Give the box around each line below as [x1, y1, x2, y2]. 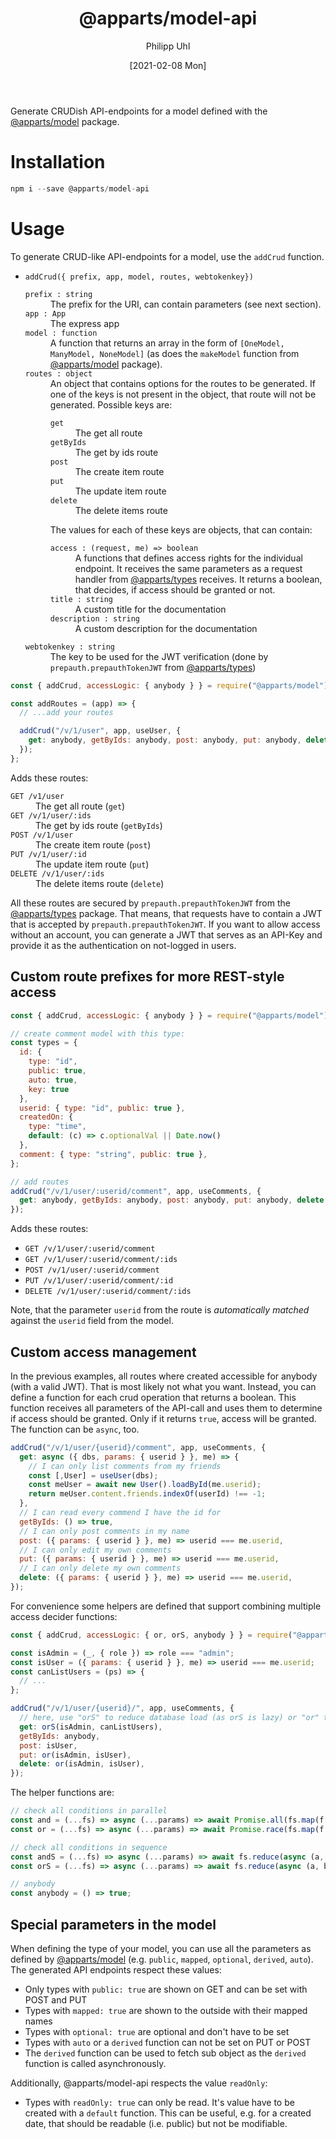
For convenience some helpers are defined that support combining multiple [10, 1600, 322, 1612]
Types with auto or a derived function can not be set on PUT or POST [24, 2037, 312, 2048]
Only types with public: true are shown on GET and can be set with [24, 1983, 308, 1995]
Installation [10, 151, 106, 174]
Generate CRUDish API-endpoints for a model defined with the [10, 105, 268, 117]
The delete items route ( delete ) [35, 877, 165, 889]
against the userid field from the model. [10, 1315, 174, 1327]
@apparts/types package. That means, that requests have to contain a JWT [10, 907, 323, 919]
